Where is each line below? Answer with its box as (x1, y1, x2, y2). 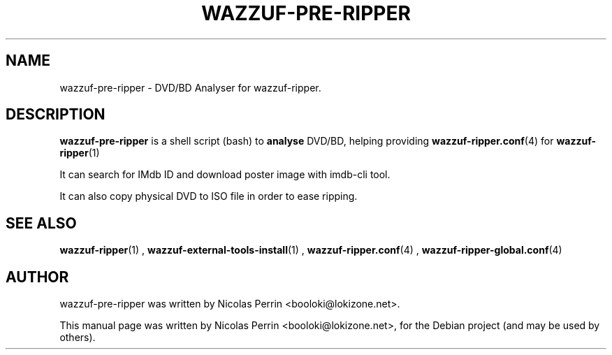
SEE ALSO (6, 214, 77, 232)
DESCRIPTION (6, 106, 105, 124)
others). (59, 331, 96, 344)
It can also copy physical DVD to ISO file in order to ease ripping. (59, 190, 358, 203)
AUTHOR (6, 268, 69, 286)
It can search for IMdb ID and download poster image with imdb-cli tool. (59, 168, 391, 181)
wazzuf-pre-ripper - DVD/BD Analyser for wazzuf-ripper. (59, 81, 321, 94)
